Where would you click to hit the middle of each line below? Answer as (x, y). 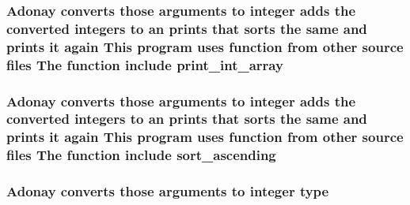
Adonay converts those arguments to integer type (168, 191)
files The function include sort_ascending (141, 155)
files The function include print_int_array (145, 64)
